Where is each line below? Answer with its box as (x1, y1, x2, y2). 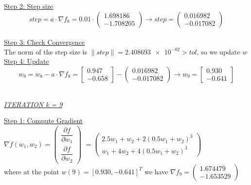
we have (144, 166, 168, 176)
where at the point (4, 166, 59, 176)
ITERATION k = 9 (4, 99, 63, 109)
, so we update (197, 46, 240, 56)
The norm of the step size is (4, 46, 87, 56)
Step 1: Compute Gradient (4, 115, 83, 126)
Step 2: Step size (4, 1, 54, 11)
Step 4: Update (4, 56, 49, 66)
